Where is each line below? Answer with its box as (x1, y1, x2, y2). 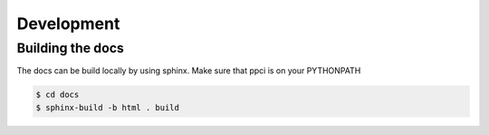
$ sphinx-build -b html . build (35, 102, 180, 112)
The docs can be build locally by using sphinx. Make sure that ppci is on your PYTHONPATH (16, 65, 361, 76)
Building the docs (16, 40, 124, 56)
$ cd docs (35, 90, 80, 100)
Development (16, 14, 120, 34)
